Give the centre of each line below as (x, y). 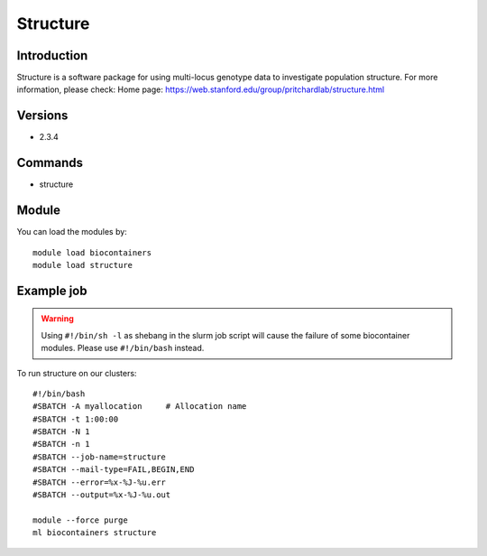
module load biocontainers (92, 252)
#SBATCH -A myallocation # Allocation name (140, 407)
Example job (52, 290)
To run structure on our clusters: (77, 373)
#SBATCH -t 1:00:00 (76, 419)
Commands (50, 163)
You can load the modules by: (72, 232)
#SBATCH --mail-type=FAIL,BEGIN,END (114, 470)
